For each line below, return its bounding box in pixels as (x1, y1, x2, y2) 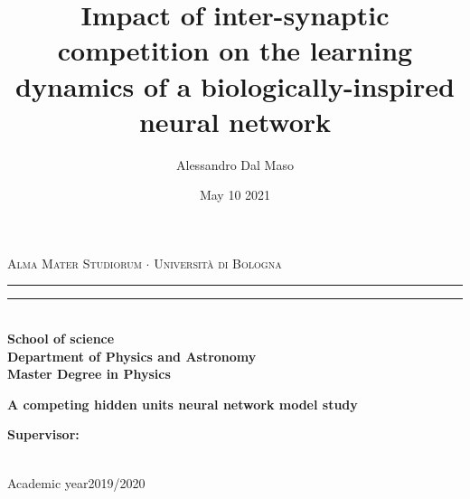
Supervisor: (7, 425, 80, 444)
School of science (7, 329, 115, 348)
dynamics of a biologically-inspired (15, 67, 455, 104)
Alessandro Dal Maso (176, 155, 294, 174)
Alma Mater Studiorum (7, 253, 142, 272)
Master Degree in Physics (7, 364, 171, 383)
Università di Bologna (154, 253, 282, 272)
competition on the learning (57, 32, 413, 69)
